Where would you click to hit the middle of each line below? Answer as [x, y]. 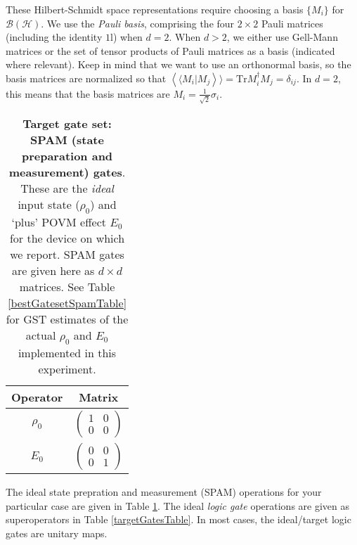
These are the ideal [67, 188]
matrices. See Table [67, 286]
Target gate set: [67, 123]
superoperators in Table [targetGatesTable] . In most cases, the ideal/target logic [178, 519]
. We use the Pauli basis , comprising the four [138, 23]
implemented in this [67, 353]
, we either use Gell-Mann [282, 37]
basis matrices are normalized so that [86, 78]
